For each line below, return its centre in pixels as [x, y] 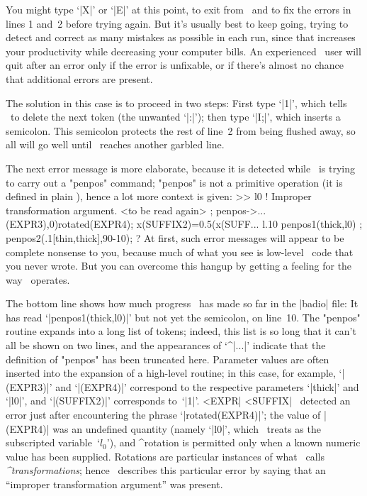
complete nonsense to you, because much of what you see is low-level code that [180, 252]
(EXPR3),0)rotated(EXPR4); [70, 224]
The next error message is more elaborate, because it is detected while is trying [180, 168]
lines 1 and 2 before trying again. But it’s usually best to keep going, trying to [177, 23]
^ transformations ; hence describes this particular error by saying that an [166, 470]
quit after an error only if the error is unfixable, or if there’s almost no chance [175, 65]
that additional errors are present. [79, 78]
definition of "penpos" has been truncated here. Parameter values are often [168, 359]
